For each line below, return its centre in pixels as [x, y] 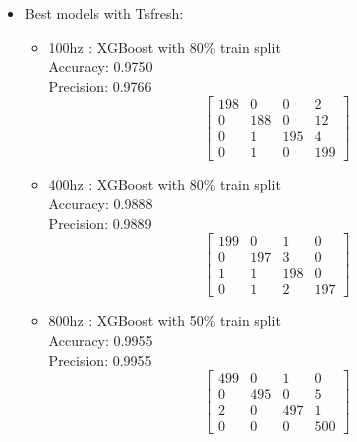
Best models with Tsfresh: [104, 13]
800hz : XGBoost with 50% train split [164, 320]
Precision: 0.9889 [100, 222]
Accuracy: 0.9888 [100, 203]
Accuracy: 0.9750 [100, 66]
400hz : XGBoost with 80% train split [164, 183]
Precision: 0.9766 [100, 85]
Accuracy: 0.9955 [100, 340]
